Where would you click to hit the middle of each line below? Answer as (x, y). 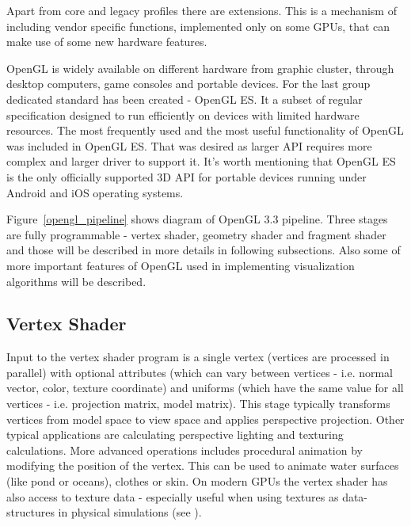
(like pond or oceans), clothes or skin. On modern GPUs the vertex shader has (197, 481)
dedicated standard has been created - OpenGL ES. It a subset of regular (185, 99)
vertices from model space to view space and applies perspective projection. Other (205, 419)
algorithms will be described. (76, 281)
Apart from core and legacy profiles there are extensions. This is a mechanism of (202, 10)
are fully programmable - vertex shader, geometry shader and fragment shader (196, 234)
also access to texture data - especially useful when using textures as (173, 496)
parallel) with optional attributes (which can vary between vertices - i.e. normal (200, 372)
